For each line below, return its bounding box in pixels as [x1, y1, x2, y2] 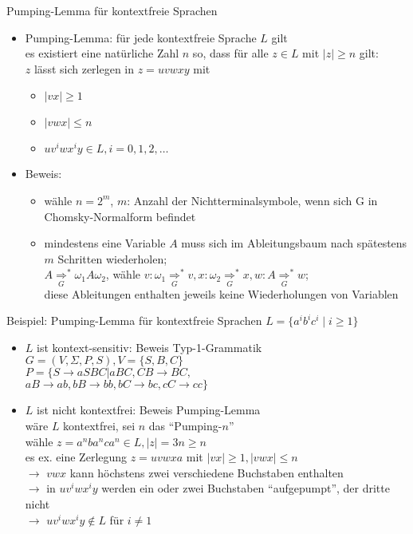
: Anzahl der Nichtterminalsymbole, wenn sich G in [127, 192, 378, 208]
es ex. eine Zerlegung [25, 449, 128, 465]
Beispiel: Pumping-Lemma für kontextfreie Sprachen [6, 312, 262, 329]
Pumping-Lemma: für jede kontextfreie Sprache [25, 29, 257, 45]
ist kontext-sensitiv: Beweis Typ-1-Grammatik [37, 338, 262, 355]
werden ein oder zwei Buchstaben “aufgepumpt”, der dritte [101, 480, 390, 496]
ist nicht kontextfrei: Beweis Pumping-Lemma [37, 401, 261, 418]
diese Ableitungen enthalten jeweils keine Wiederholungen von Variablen [44, 285, 399, 302]
